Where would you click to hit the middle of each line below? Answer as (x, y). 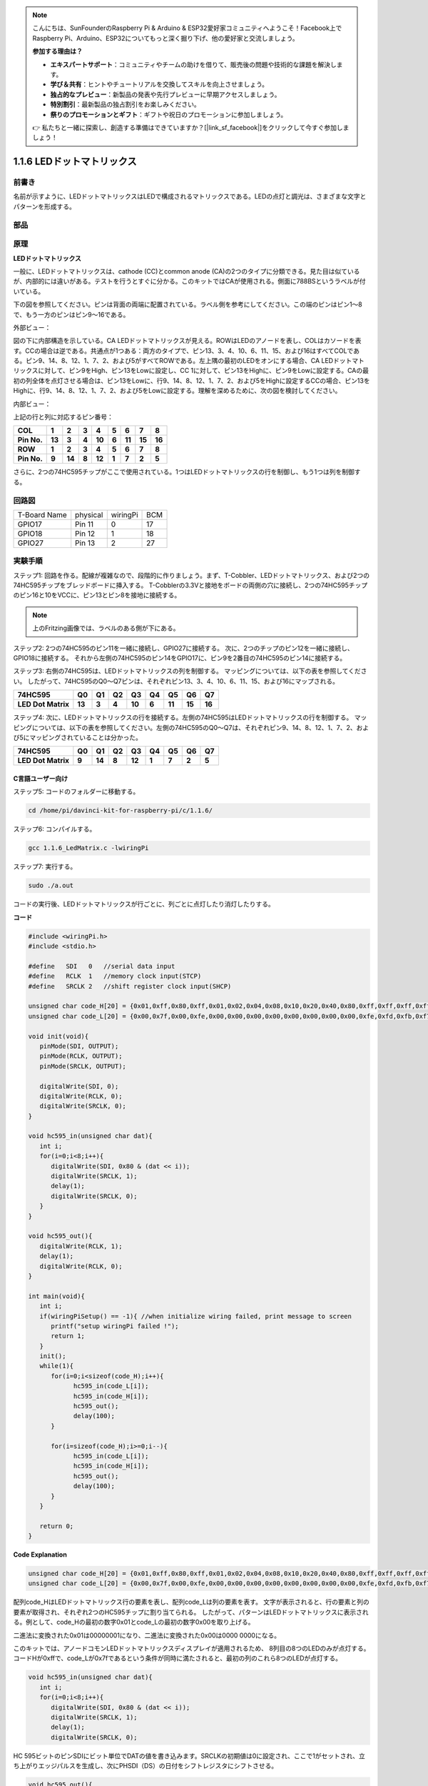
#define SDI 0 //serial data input (102, 966)
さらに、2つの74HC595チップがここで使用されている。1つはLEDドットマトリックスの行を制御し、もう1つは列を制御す (187, 472)
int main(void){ (57, 1296)
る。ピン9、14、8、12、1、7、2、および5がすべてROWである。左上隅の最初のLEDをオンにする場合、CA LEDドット (183, 361)
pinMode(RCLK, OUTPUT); (81, 1056)
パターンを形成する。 (45, 206)
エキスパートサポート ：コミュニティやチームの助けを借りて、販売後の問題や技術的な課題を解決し (193, 64)
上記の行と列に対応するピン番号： (63, 417)
